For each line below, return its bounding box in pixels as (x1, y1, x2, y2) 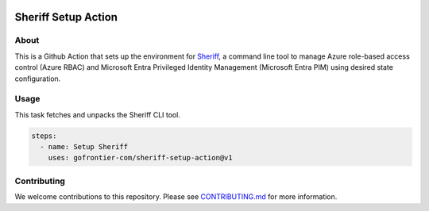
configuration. (14, 74, 61, 83)
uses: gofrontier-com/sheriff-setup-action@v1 (48, 153, 234, 163)
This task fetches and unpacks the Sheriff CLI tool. (14, 109, 180, 119)
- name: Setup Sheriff (40, 143, 129, 152)
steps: (31, 131, 57, 140)
